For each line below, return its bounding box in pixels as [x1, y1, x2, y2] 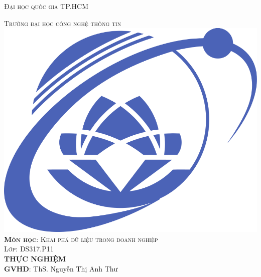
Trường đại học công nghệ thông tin [4, 18, 121, 28]
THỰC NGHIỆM [4, 253, 66, 263]
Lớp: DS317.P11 [4, 243, 54, 254]
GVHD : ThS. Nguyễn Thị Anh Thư [4, 263, 118, 273]
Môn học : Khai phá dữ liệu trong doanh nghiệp [4, 233, 158, 244]
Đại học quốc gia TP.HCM [4, 1, 89, 11]
